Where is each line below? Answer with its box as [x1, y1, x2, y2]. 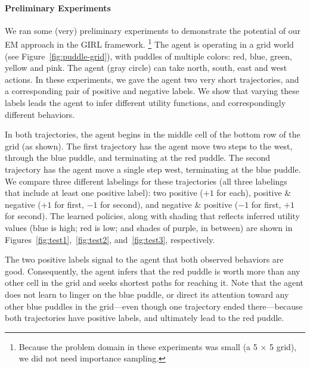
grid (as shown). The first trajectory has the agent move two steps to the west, [5, 139, 293, 152]
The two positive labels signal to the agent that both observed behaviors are [5, 253, 284, 266]
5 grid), [269, 340, 297, 353]
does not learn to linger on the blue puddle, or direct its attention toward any [5, 288, 289, 300]
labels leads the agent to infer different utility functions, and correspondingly [5, 96, 286, 109]
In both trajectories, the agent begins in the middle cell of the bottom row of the [5, 128, 300, 141]
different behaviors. [5, 108, 75, 120]
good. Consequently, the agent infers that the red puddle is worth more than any [5, 264, 300, 277]
